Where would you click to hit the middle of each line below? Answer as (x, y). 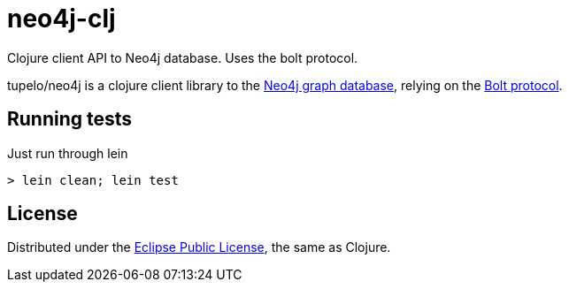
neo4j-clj (62, 19)
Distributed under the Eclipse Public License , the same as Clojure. (199, 247)
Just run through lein (68, 153)
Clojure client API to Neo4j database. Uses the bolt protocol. (183, 57)
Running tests (70, 119)
